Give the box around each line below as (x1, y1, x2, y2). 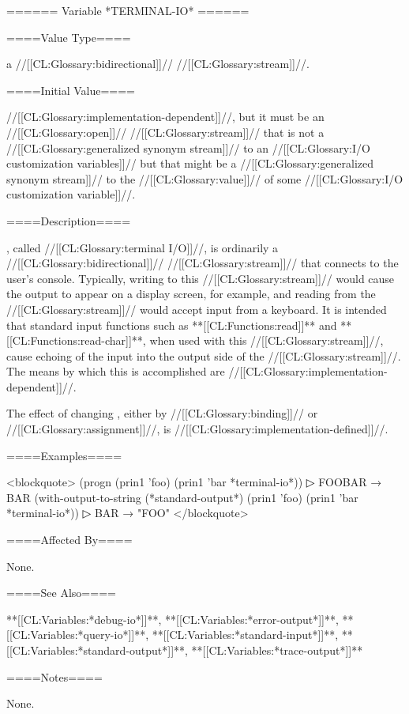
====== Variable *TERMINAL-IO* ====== (6, 2, 250, 18)
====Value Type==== (6, 28, 131, 45)
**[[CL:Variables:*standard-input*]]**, (152, 626, 339, 643)
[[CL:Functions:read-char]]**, (6, 332, 146, 349)
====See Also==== (6, 584, 116, 601)
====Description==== (6, 212, 131, 229)
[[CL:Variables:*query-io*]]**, (6, 626, 149, 643)
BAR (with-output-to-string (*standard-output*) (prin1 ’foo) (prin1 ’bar (6, 489, 358, 505)
